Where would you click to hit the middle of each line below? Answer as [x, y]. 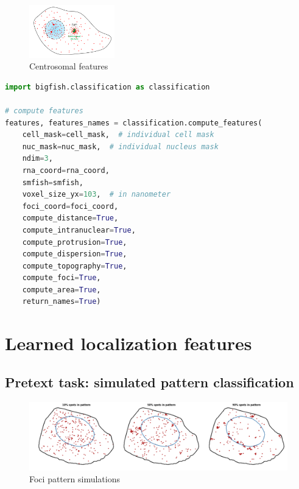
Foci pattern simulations [75, 479]
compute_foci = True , [62, 278]
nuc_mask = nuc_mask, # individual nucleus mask [120, 146]
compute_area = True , [62, 290]
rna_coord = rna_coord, [66, 170]
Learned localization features [128, 343]
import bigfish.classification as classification [107, 87]
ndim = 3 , [37, 159]
